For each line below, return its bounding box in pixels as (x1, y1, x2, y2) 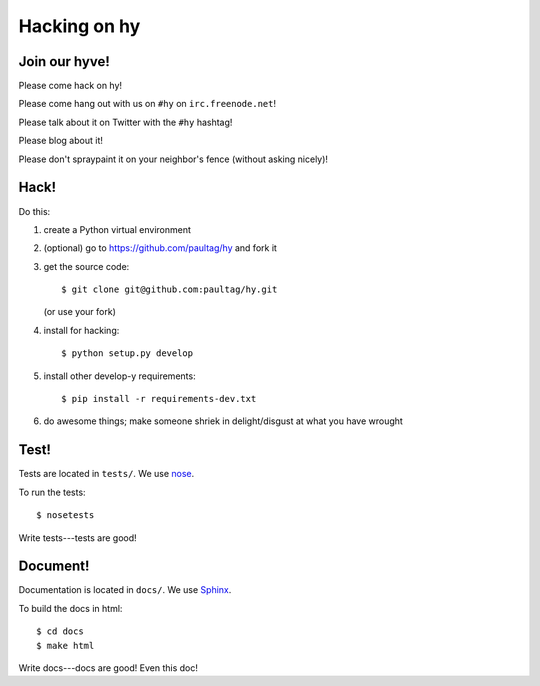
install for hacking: (43, 324, 120, 336)
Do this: (18, 205, 51, 217)
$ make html (36, 640, 95, 651)
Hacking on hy (18, 15, 141, 37)
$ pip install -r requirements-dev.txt (61, 393, 257, 405)
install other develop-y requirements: (43, 370, 196, 382)
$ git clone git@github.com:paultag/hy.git (61, 284, 278, 295)
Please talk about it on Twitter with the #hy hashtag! (18, 116, 233, 128)
